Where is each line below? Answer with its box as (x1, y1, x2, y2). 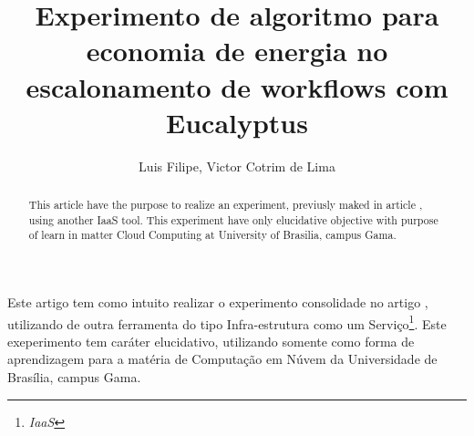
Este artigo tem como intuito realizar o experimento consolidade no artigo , (7, 293, 428, 312)
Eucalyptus (166, 103, 308, 140)
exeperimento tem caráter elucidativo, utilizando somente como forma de (7, 331, 415, 350)
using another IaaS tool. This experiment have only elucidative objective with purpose (28, 212, 438, 227)
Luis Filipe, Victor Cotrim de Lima (139, 156, 335, 175)
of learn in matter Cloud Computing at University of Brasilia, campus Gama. (28, 227, 397, 243)
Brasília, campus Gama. (7, 368, 141, 387)
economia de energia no (86, 32, 388, 69)
